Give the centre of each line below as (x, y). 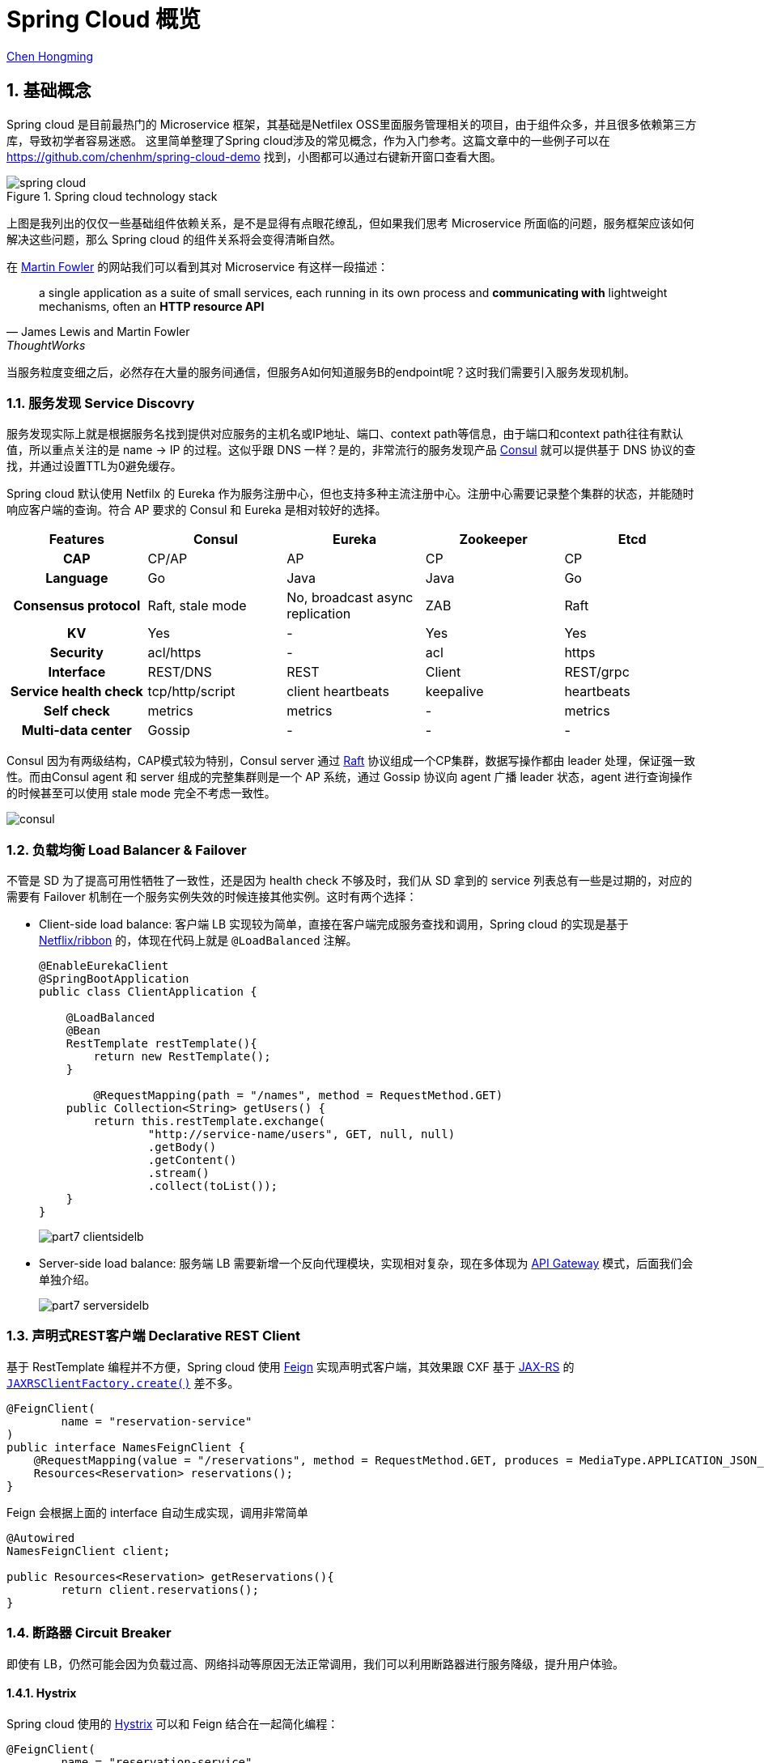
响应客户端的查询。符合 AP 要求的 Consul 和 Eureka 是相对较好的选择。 (197, 510)
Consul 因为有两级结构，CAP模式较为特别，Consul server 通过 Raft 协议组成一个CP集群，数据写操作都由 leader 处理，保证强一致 (351, 761)
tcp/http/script (191, 692)
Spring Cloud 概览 (104, 19)
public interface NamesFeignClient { (126, 1447)
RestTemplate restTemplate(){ (161, 1044)
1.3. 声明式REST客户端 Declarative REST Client (153, 1336)
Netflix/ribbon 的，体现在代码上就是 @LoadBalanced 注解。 (198, 941)
